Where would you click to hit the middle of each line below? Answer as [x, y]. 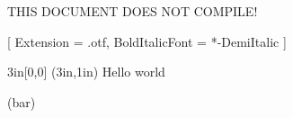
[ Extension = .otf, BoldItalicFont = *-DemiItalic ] [147, 41]
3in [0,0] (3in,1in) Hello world [86, 72]
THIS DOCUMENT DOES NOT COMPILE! [133, 11]
